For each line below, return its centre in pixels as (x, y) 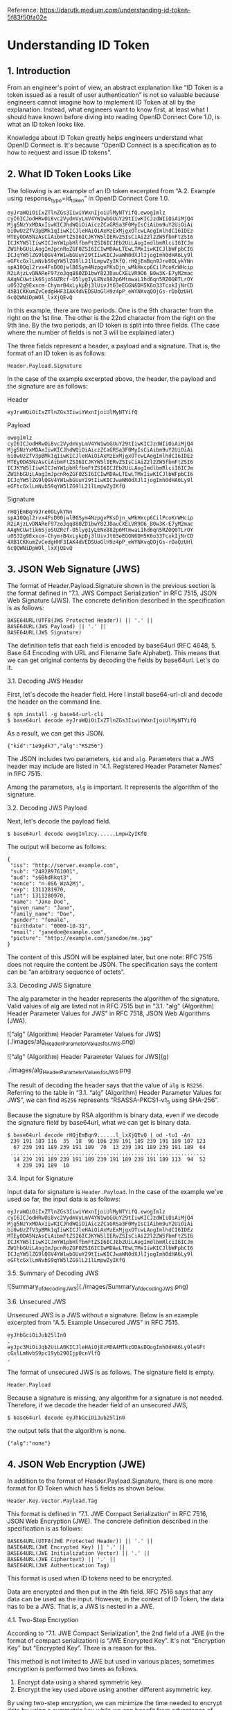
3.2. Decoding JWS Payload (47, 808)
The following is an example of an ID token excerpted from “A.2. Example (111, 190)
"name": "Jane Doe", (40, 902)
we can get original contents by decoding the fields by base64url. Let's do (113, 660)
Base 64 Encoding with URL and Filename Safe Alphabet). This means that (114, 653)
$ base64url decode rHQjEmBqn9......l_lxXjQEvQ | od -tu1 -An (99, 1135)
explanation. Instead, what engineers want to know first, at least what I (108, 109)
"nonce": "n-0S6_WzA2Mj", (47, 884)
